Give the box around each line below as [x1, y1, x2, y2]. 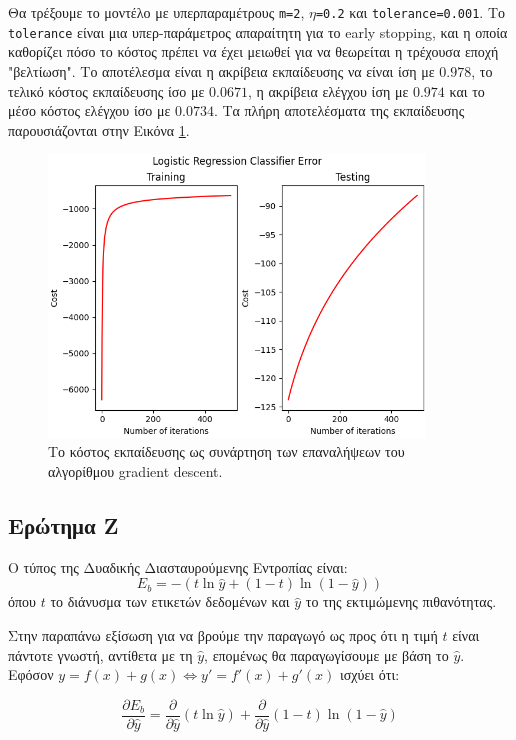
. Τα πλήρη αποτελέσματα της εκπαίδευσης [213, 100, 465, 121]
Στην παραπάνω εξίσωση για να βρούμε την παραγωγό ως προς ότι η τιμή [8, 624, 438, 645]
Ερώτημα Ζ [8, 509, 119, 540]
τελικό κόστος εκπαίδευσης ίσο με [8, 80, 205, 101]
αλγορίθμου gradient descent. [48, 460, 223, 481]
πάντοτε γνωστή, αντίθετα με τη [8, 644, 193, 665]
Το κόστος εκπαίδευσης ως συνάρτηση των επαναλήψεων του [48, 441, 405, 462]
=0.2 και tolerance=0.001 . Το [315, 2, 506, 22]
